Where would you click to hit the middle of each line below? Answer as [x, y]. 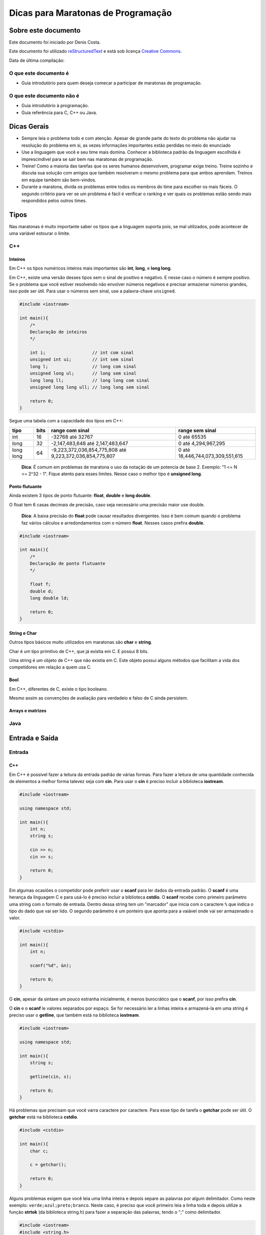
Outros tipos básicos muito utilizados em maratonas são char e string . [81, 642]
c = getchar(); [48, 1165]
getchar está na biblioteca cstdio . [44, 1117]
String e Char [23, 633]
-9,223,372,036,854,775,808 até [89, 450]
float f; [40, 584]
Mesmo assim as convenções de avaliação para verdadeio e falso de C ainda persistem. [99, 698]
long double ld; [49, 598]
